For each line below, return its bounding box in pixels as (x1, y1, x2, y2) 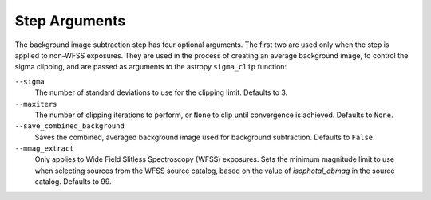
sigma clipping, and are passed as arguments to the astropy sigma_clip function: (14, 62, 287, 72)
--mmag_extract (14, 144, 75, 153)
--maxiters (14, 100, 57, 108)
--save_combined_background (14, 122, 125, 131)
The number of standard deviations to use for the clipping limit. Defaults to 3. (34, 88, 288, 97)
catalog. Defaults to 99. (34, 177, 112, 186)
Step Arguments (14, 12, 126, 29)
